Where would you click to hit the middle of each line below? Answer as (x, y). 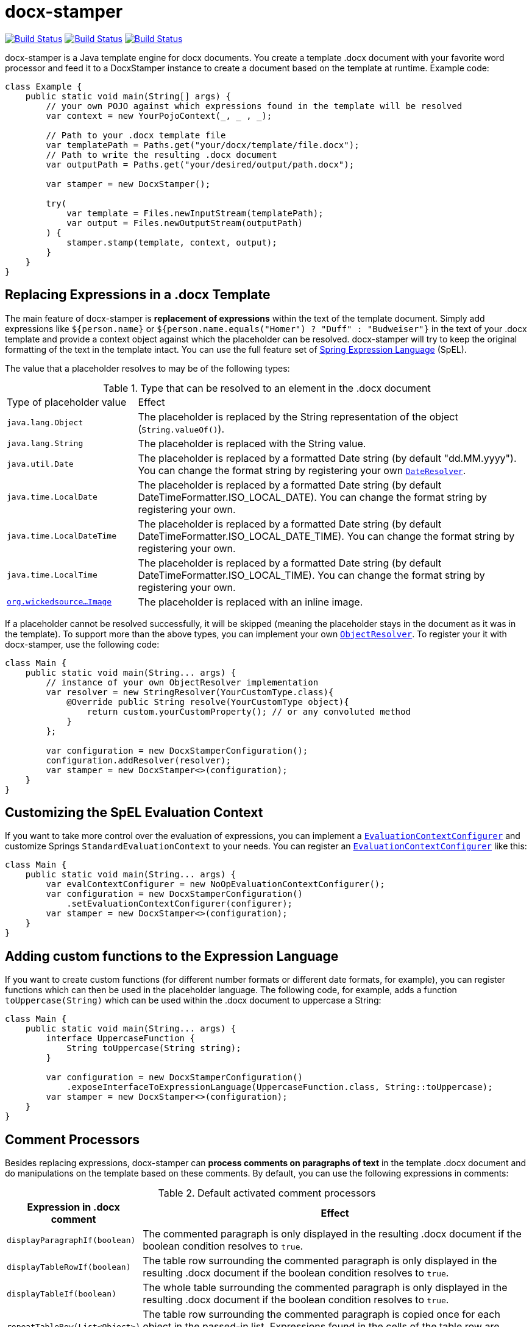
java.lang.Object (45, 423)
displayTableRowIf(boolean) (69, 1267)
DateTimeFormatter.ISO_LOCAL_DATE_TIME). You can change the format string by (326, 536)
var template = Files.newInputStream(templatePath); (195, 213)
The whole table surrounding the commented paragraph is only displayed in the (325, 1288)
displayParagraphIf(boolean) (71, 1240)
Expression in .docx (73, 1207)
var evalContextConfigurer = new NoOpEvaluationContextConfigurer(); (215, 884)
